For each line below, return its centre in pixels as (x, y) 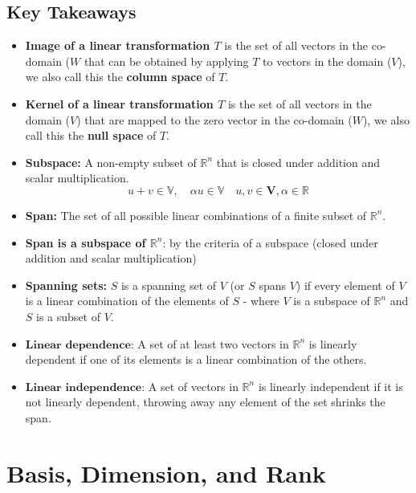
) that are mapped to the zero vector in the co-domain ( (214, 119)
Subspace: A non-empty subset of (111, 162)
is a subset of (68, 316)
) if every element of (345, 285)
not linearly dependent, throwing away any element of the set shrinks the (205, 402)
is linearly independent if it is (330, 386)
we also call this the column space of (120, 77)
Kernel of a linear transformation (119, 103)
